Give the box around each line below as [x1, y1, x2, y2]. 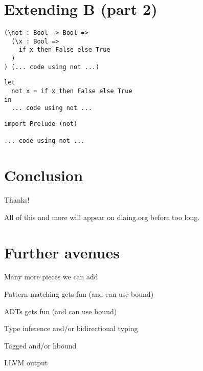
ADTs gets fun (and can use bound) [4, 305, 117, 316]
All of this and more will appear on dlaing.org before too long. [4, 211, 200, 222]
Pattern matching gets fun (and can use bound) [4, 289, 154, 299]
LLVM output [4, 357, 48, 368]
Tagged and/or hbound [4, 340, 77, 351]
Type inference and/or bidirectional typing [4, 323, 138, 334]
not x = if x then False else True [11, 88, 132, 95]
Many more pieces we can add [4, 271, 98, 282]
